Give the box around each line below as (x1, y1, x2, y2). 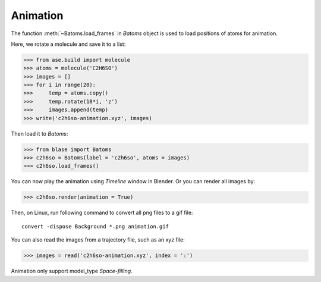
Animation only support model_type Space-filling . (11, 268, 133, 275)
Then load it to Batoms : (11, 130, 68, 137)
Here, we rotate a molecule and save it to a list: (11, 40, 126, 48)
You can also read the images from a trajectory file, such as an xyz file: (11, 236, 185, 243)
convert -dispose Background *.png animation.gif (21, 223, 169, 230)
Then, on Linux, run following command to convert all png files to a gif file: (11, 209, 193, 217)
